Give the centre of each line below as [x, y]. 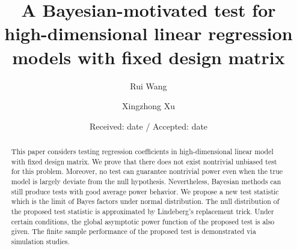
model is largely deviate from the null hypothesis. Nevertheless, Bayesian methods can [146, 181]
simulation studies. [40, 241]
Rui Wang [148, 85]
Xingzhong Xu [148, 106]
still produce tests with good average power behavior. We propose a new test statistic [145, 191]
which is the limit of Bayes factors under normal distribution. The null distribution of [145, 201]
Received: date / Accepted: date [148, 126]
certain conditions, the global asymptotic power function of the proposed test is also [143, 221]
